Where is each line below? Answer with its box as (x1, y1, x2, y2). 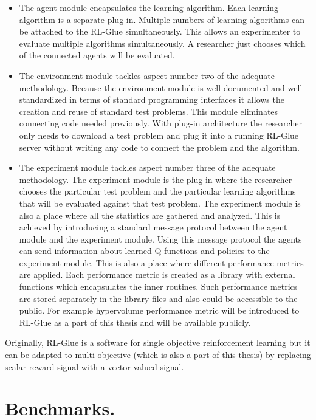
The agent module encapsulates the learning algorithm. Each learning (19, 1, 279, 13)
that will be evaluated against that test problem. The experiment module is (19, 196, 301, 209)
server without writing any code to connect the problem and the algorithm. (19, 140, 300, 153)
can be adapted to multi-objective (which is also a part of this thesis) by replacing (5, 348, 311, 361)
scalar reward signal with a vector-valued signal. (5, 360, 184, 373)
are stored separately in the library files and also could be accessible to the (19, 292, 298, 305)
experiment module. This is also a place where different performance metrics (19, 256, 304, 269)
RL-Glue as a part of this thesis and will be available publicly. (19, 315, 251, 328)
